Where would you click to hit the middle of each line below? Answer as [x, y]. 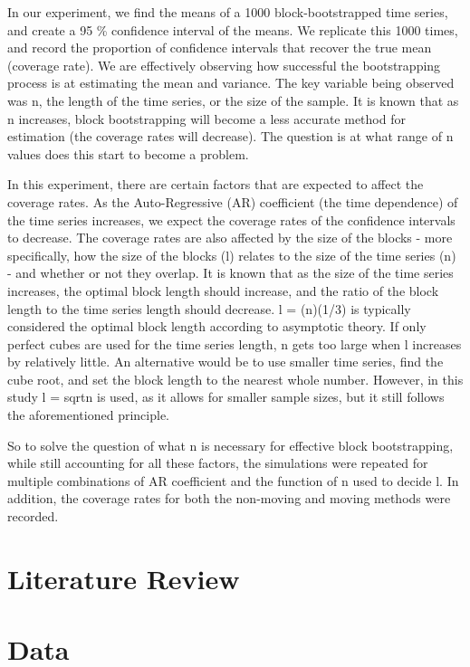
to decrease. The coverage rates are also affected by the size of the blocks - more [230, 238]
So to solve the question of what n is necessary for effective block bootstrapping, [230, 445]
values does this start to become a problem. [128, 153]
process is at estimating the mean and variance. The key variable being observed [231, 83]
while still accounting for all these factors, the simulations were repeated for [218, 463]
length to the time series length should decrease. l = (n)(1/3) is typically [209, 308]
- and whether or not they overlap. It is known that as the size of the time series [230, 273]
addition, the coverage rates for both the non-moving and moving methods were [229, 498]
